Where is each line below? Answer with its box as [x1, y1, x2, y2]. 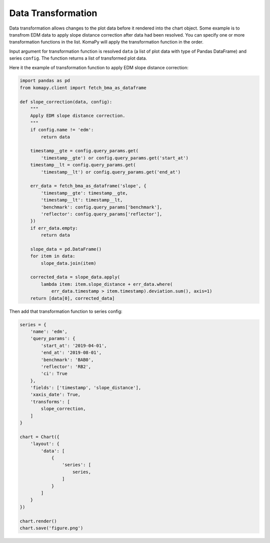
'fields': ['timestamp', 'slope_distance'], [30, 385, 141, 391]
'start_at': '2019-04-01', [40, 342, 107, 348]
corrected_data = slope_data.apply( [30, 274, 120, 280]
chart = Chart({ [19, 434, 60, 440]
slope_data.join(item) [40, 260, 97, 266]
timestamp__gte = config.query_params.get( [30, 148, 138, 154]
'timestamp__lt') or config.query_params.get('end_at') [40, 169, 181, 175]
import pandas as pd [19, 78, 70, 84]
